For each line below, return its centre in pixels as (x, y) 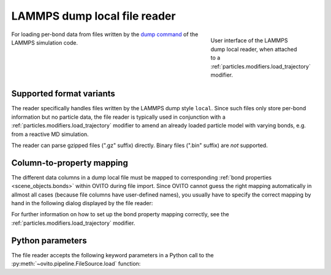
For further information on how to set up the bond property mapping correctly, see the (120, 214)
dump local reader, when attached (254, 49)
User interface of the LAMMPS (249, 40)
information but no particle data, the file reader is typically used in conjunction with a (119, 117)
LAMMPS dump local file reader (93, 16)
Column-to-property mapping (70, 163)
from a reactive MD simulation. (50, 134)
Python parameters (49, 240)
